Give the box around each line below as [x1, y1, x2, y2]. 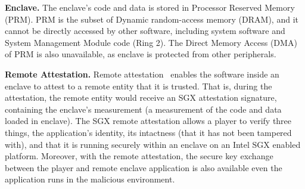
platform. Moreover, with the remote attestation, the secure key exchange [5, 150, 273, 162]
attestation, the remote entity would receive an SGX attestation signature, [5, 91, 277, 104]
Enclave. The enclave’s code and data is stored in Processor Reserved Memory [5, 1, 295, 13]
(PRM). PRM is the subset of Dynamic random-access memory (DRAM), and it [5, 13, 298, 25]
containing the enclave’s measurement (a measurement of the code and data [5, 103, 282, 115]
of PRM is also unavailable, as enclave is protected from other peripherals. [5, 48, 276, 60]
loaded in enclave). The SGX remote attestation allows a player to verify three [5, 114, 292, 127]
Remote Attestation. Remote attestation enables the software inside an [5, 67, 279, 80]
